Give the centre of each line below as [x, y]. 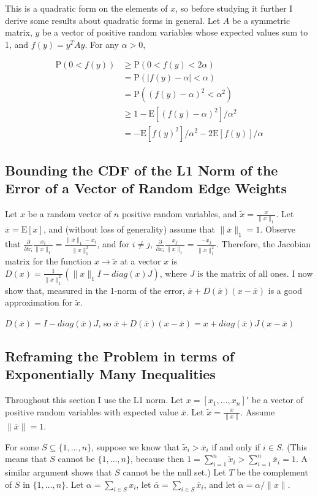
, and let [219, 484]
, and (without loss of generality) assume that [129, 229]
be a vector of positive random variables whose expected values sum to [175, 32]
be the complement [272, 472]
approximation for [39, 302]
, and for [113, 244]
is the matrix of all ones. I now [255, 273]
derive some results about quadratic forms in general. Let [113, 20]
